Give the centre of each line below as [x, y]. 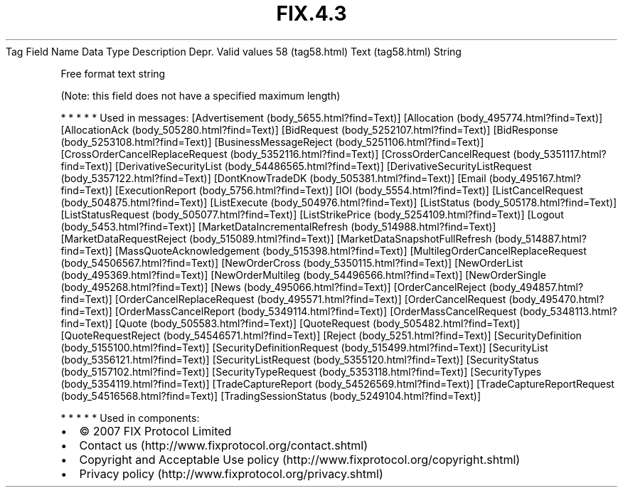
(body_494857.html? [536, 287]
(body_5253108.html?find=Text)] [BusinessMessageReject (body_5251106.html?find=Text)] [272, 142]
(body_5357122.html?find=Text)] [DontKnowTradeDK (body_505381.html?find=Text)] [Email [273, 178]
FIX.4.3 [311, 14]
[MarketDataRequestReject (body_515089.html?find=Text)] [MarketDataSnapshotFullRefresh [276, 238]
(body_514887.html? [541, 238]
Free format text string [113, 73]
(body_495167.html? [535, 178]
